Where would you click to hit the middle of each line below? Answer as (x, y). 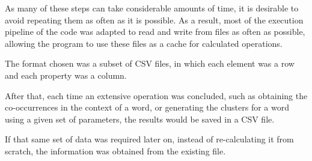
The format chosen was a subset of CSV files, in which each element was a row (150, 63)
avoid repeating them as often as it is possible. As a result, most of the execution (154, 20)
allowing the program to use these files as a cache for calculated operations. (144, 43)
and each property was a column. (66, 75)
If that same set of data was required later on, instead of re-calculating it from (149, 139)
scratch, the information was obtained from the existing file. (115, 150)
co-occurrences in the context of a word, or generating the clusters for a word (147, 107)
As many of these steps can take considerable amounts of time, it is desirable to (152, 8)
